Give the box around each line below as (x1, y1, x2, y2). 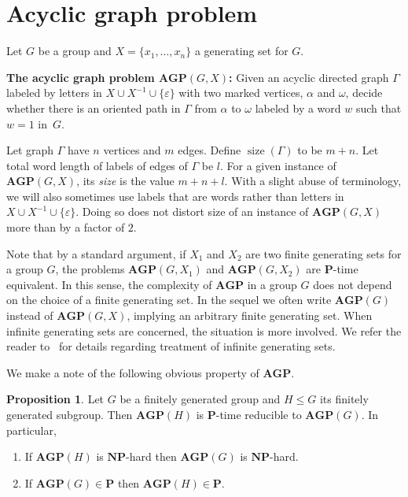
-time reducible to (215, 406, 302, 422)
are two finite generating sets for (245, 245, 402, 261)
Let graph (6, 142, 54, 158)
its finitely (319, 391, 369, 407)
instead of (6, 307, 53, 324)
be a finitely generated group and (119, 391, 281, 407)
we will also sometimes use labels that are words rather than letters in (6, 187, 344, 204)
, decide (345, 84, 383, 101)
